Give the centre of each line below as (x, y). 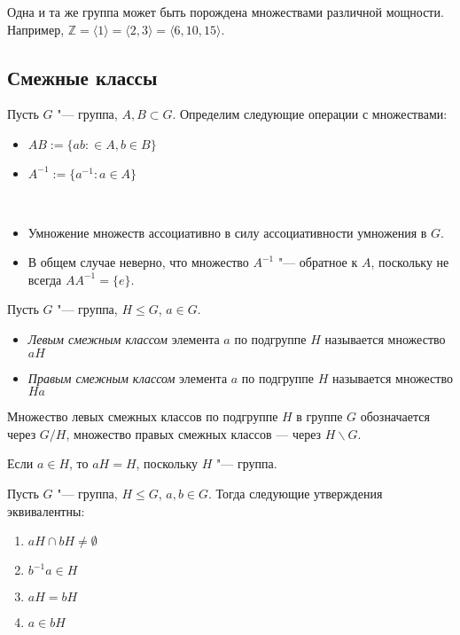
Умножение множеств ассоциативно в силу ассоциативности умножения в (227, 232)
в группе (320, 416)
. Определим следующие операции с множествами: (310, 114)
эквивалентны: (46, 510)
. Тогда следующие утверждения (296, 493)
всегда (45, 279)
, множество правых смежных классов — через (194, 433)
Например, (36, 29)
